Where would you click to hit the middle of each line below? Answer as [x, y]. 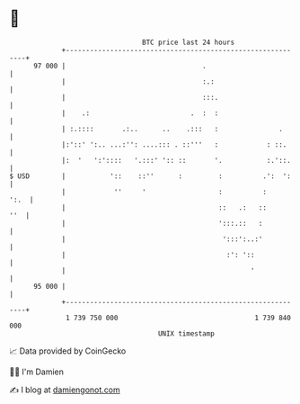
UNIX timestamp [186, 333]
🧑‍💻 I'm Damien [37, 372]
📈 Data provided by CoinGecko [68, 351]
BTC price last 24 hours [189, 42]
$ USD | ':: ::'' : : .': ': [150, 176]
